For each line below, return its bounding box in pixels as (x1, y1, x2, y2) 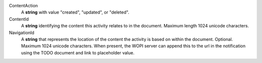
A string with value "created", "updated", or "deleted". (21, 10, 130, 15)
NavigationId (9, 29, 34, 36)
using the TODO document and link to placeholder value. (21, 50, 134, 55)
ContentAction (9, 3, 38, 8)
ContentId (9, 16, 29, 22)
